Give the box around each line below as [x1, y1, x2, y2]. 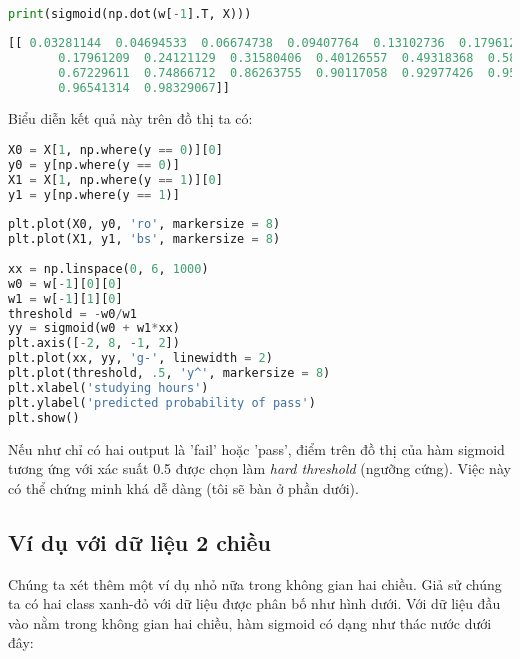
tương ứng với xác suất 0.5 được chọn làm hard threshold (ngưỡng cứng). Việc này [8, 458, 511, 479]
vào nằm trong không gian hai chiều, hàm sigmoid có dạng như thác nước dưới [8, 612, 492, 633]
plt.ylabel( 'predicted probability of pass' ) [8, 395, 316, 410]
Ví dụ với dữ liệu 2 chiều [8, 526, 272, 557]
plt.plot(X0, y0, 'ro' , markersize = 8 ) [8, 217, 281, 232]
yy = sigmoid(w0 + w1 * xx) [8, 321, 180, 336]
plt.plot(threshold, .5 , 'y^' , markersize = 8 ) [8, 366, 331, 381]
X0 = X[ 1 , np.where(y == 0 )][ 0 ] [8, 142, 223, 157]
